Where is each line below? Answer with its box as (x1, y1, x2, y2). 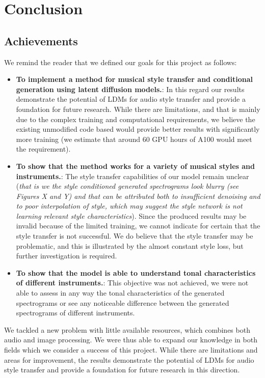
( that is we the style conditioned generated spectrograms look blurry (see (16, 181, 239, 191)
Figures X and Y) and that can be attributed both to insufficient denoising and (16, 190, 260, 201)
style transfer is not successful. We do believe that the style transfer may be (16, 230, 253, 241)
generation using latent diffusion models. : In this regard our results (16, 83, 245, 94)
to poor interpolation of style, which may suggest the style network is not (16, 200, 243, 211)
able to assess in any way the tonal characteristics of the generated (16, 287, 225, 298)
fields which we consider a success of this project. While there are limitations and (4, 344, 258, 355)
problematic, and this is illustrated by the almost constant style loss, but (16, 240, 244, 251)
